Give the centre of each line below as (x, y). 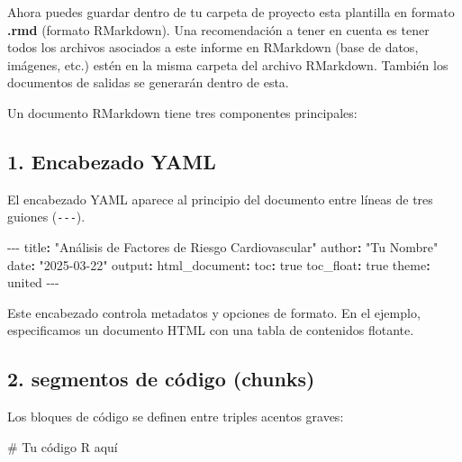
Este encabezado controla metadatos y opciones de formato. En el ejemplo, (214, 312)
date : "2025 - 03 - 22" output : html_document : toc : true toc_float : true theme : (219, 264)
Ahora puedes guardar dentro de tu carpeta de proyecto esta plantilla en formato (231, 12)
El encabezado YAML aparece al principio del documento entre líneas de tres (220, 199)
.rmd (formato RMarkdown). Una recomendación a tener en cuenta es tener (218, 29)
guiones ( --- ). (46, 217)
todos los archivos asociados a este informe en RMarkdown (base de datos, (213, 47)
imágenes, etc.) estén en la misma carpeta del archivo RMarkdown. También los (228, 64)
